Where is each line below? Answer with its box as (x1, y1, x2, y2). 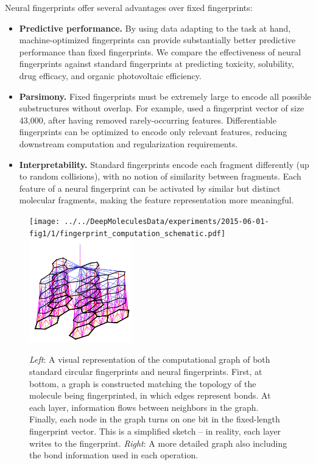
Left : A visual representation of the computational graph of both (29, 353, 270, 366)
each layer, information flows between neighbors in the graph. (29, 400, 259, 413)
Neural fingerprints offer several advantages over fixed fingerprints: (5, 1, 253, 13)
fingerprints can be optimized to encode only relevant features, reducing (19, 125, 287, 138)
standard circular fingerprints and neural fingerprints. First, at (29, 365, 262, 377)
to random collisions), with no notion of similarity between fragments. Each (19, 170, 301, 183)
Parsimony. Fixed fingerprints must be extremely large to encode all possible (19, 89, 311, 102)
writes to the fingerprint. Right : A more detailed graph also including (29, 436, 287, 449)
